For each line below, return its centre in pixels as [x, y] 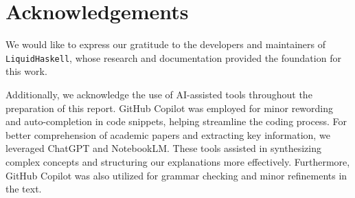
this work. [26, 71]
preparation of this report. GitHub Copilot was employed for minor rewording [170, 108]
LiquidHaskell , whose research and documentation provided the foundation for [173, 57]
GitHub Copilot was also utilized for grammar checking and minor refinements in [176, 175]
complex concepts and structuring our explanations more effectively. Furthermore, [178, 161]
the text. [24, 189]
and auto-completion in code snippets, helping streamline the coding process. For [176, 121]
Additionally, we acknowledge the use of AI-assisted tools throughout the [159, 94]
